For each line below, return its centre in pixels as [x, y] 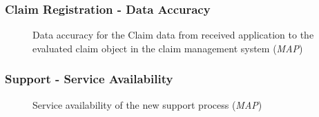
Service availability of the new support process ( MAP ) [147, 104]
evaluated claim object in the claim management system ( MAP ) [168, 48]
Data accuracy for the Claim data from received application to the [173, 35]
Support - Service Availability [89, 79]
